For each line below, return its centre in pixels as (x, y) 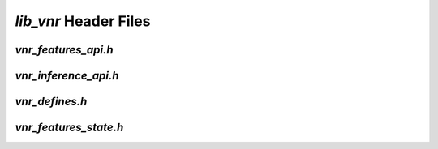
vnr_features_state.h (69, 128)
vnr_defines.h (51, 102)
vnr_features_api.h (64, 50)
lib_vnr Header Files (83, 21)
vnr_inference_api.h (67, 76)
